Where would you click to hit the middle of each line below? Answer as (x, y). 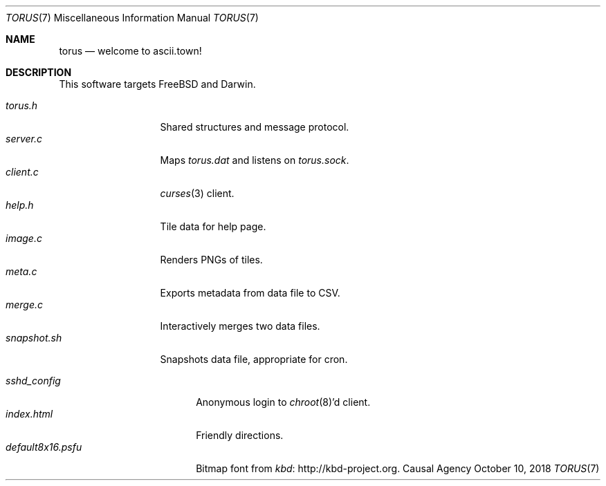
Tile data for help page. (213, 226)
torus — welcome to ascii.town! (130, 51)
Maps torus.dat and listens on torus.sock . (255, 160)
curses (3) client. (197, 193)
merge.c (25, 305)
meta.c (21, 271)
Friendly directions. (240, 435)
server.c (24, 139)
